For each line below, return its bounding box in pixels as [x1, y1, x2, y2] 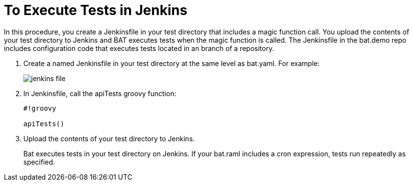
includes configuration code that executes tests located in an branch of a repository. [4, 44, 274, 52]
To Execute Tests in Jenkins [4, 2, 188, 18]
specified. [23, 157, 55, 166]
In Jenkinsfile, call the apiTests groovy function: [23, 89, 177, 98]
